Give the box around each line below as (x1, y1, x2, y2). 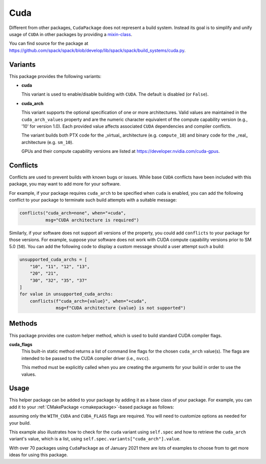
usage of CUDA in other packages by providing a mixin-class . (9, 31, 133, 37)
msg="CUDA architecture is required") (45, 217, 139, 223)
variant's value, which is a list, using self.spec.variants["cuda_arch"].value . (9, 436, 181, 442)
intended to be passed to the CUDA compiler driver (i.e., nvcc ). (21, 355, 150, 361)
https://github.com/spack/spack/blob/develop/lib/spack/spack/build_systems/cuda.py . (9, 47, 186, 53)
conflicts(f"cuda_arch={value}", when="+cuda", (30, 298, 147, 304)
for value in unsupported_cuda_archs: (19, 291, 113, 297)
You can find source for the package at (9, 40, 89, 46)
